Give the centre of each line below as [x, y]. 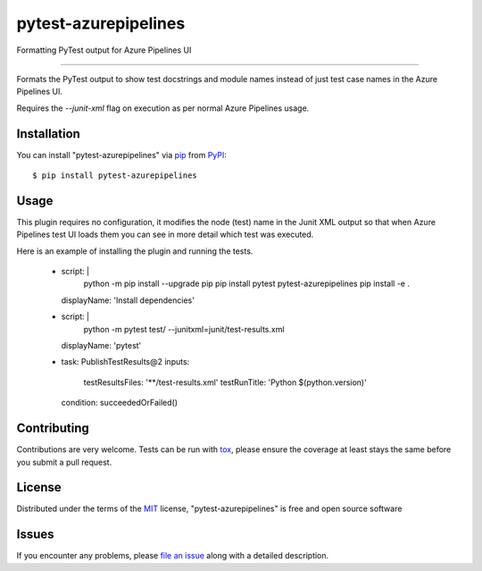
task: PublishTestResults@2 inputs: [125, 362]
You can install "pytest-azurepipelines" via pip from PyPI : [122, 155]
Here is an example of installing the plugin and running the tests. [135, 251]
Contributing [53, 428]
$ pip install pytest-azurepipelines [115, 176]
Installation [48, 134]
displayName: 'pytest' [101, 346]
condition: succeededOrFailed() [120, 403]
